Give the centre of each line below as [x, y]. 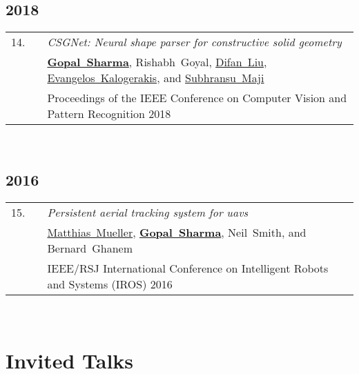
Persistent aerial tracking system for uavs [148, 212]
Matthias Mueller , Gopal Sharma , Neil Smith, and [177, 232]
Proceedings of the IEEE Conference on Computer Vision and [197, 98]
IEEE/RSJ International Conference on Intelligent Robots [188, 268]
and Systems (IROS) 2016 [110, 284]
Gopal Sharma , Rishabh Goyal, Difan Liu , [157, 62]
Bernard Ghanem [90, 248]
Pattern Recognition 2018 [109, 114]
